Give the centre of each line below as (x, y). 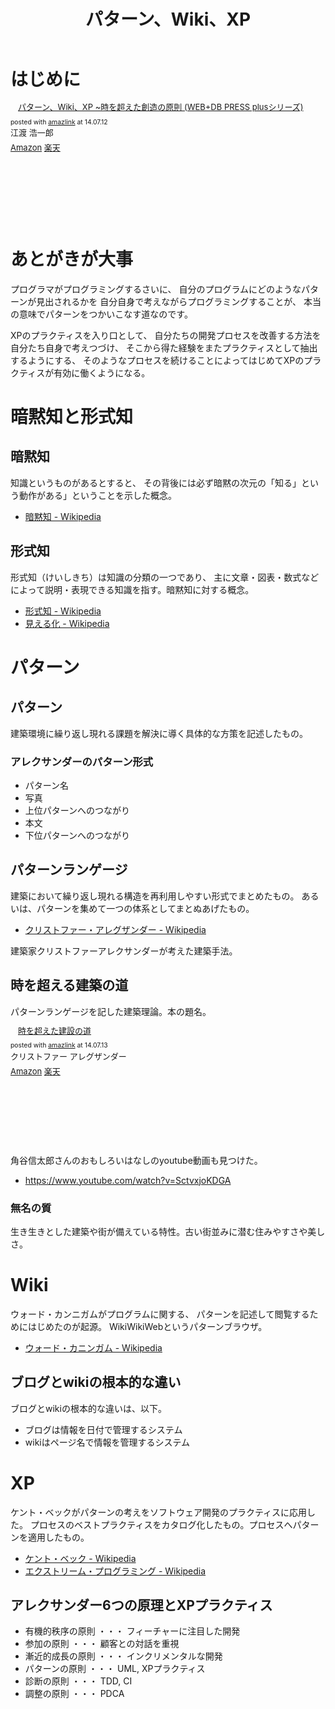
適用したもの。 (58, 1537)
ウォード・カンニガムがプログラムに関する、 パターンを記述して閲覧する (160, 1314)
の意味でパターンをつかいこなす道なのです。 (101, 314)
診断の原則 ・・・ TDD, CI (78, 1681)
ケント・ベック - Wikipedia (80, 1558)
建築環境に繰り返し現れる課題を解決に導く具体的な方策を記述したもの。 (159, 733)
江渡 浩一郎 (32, 133)
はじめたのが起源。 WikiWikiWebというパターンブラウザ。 (147, 1326)
